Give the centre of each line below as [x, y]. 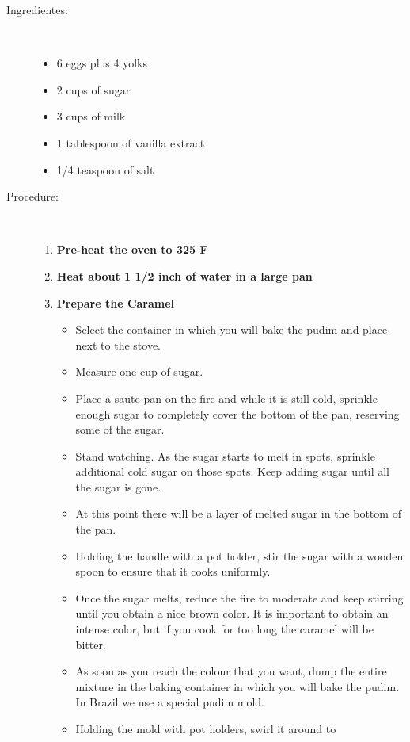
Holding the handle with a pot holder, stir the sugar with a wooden [239, 555]
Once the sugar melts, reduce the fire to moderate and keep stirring [239, 597]
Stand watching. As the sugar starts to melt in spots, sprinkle [225, 455]
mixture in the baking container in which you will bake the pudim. [237, 686]
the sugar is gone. [118, 486]
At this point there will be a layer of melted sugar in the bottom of [238, 513]
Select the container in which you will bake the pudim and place [232, 329]
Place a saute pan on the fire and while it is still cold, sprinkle [226, 398]
